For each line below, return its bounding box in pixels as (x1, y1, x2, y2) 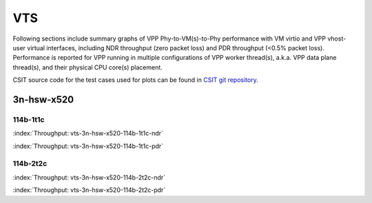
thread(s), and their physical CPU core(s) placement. (12, 63, 163, 72)
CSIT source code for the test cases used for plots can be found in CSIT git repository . (12, 76, 258, 84)
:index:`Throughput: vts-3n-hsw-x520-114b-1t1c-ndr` (12, 129, 163, 138)
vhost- (327, 34, 347, 43)
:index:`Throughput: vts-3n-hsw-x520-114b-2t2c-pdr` (12, 186, 166, 194)
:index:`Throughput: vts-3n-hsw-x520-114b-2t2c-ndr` (12, 173, 165, 182)
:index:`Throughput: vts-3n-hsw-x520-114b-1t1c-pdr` (12, 142, 164, 150)
